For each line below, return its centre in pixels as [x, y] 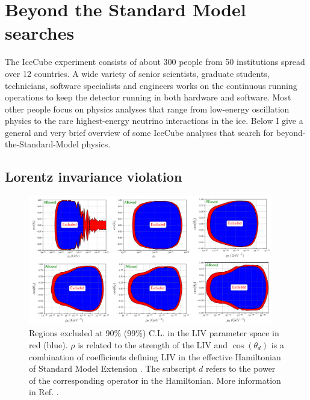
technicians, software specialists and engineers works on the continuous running [151, 85]
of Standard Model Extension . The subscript [113, 368]
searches [40, 33]
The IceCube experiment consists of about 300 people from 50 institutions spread [155, 62]
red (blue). [48, 345]
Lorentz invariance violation [94, 177]
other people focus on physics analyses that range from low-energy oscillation [147, 109]
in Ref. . [44, 392]
